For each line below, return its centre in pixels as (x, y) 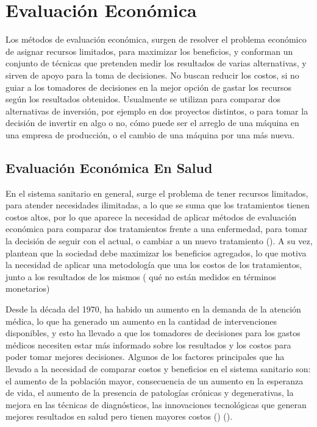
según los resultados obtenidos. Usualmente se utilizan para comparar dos (143, 99)
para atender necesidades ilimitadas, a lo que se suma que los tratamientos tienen (158, 205)
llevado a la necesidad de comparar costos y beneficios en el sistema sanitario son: (158, 368)
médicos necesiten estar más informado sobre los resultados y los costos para (148, 344)
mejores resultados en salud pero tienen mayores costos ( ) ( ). (119, 416)
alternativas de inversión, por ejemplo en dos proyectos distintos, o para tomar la (157, 111)
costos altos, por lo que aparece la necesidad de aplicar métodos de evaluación (151, 217)
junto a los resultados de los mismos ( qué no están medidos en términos (141, 276)
